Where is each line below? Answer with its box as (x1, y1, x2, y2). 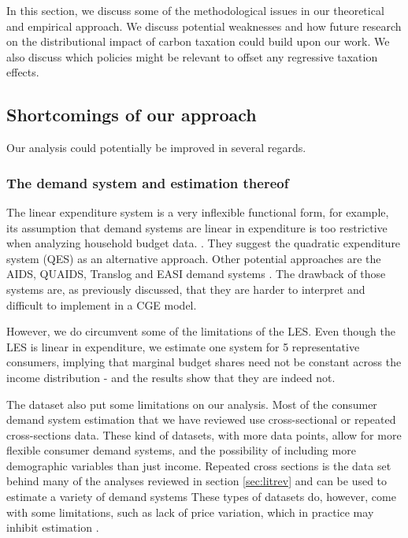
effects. (6, 64, 39, 80)
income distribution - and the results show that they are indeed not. (6, 369, 336, 385)
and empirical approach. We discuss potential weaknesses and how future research (6, 17, 402, 34)
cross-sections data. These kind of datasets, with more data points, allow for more (6, 426, 402, 443)
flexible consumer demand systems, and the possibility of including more (6, 442, 356, 458)
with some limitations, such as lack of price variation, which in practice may (6, 503, 374, 520)
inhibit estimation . (6, 519, 99, 536)
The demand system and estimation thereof (6, 173, 289, 192)
